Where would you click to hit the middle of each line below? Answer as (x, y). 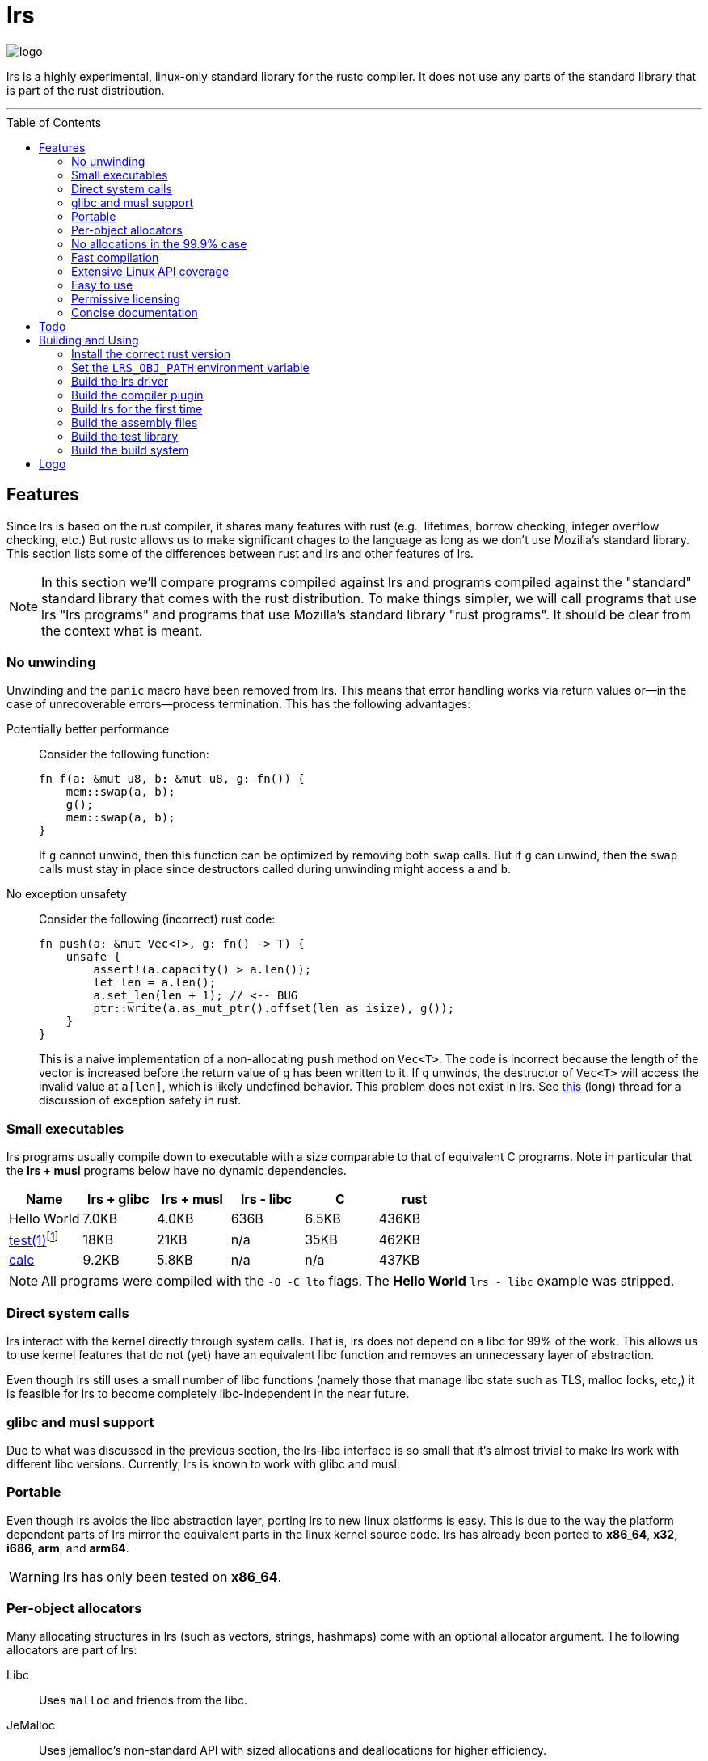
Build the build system (130, 450)
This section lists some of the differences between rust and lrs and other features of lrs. (240, 553)
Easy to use (102, 285)
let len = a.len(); (155, 983)
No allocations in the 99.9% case (159, 243)
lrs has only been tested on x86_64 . (172, 1576)
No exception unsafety (67, 894)
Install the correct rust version (151, 353)
